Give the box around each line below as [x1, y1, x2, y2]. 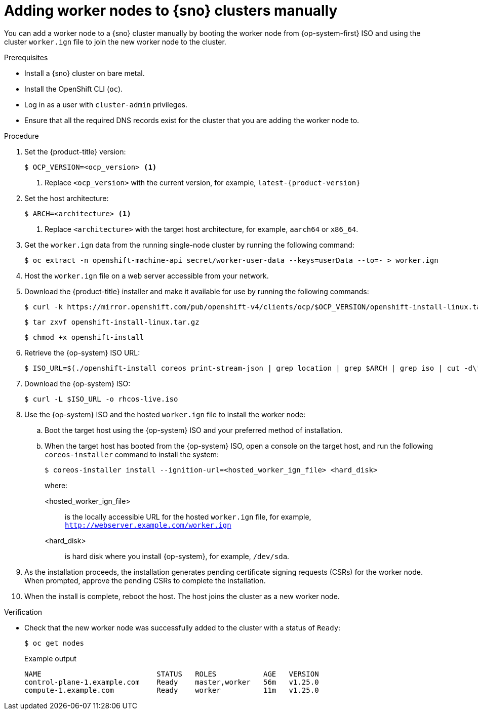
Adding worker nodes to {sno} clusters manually [4, 2, 338, 19]
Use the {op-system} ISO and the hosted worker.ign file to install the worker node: [24, 410, 306, 419]
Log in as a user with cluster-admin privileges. [24, 100, 187, 109]
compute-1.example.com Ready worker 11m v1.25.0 [24, 686, 319, 694]
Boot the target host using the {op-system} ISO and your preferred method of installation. [45, 425, 343, 434]
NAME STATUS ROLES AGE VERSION [24, 669, 319, 678]
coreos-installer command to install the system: [45, 450, 219, 459]
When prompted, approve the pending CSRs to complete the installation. [24, 576, 266, 585]
